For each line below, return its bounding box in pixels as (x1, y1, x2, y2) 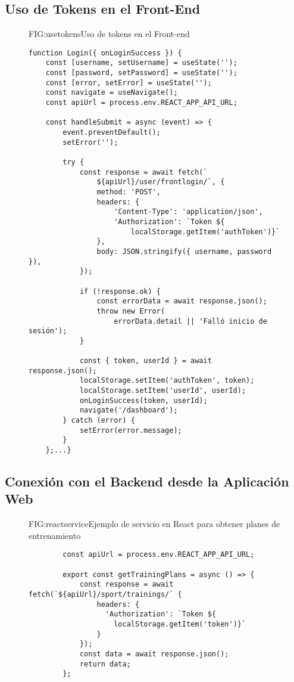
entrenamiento (29, 529, 81, 541)
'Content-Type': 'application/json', (114, 207, 263, 216)
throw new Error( (96, 306, 165, 315)
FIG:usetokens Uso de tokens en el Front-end (29, 27, 190, 40)
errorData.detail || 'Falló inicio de (114, 317, 267, 325)
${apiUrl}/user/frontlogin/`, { (96, 178, 225, 187)
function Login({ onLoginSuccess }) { (29, 48, 182, 57)
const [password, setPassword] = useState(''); (45, 69, 237, 77)
